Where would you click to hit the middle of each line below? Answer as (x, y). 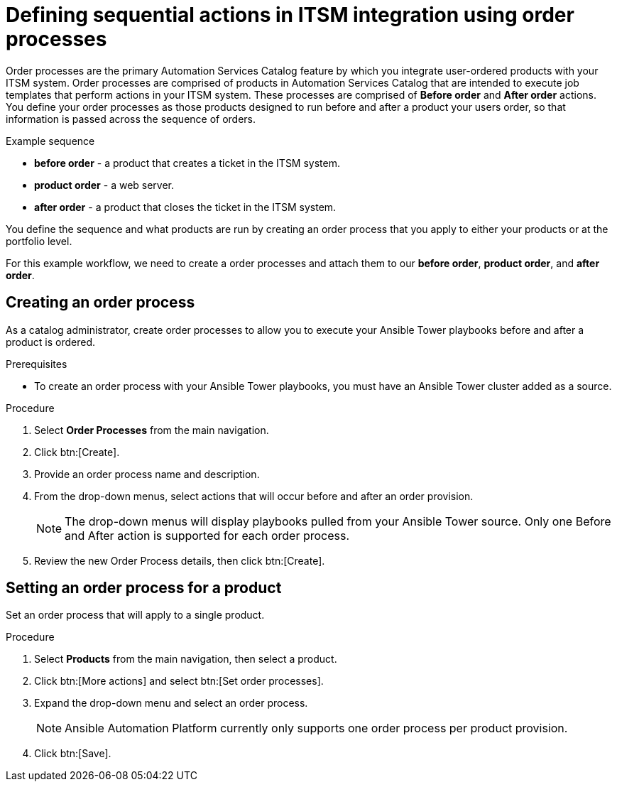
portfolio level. (39, 241)
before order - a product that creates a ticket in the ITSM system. (187, 163)
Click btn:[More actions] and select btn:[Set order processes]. (179, 681)
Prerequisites (37, 364)
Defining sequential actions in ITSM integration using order (290, 15)
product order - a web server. (104, 185)
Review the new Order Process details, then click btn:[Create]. (180, 560)
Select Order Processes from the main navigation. (152, 430)
